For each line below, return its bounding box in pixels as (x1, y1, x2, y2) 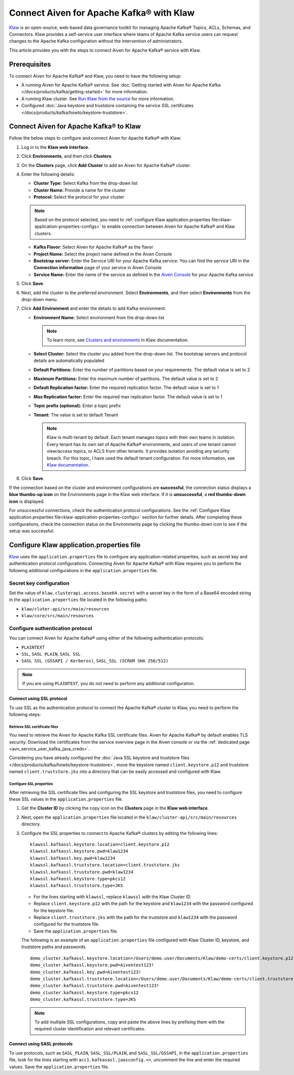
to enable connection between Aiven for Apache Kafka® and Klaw (101, 223, 235, 229)
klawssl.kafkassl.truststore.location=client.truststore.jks (30, 862, 180, 868)
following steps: (9, 711, 41, 717)
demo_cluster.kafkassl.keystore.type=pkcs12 (30, 990, 139, 995)
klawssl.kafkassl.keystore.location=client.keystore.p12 (30, 841, 170, 847)
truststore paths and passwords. (21, 944, 87, 950)
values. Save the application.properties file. (9, 1064, 109, 1070)
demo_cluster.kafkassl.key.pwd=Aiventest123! (30, 969, 142, 975)
